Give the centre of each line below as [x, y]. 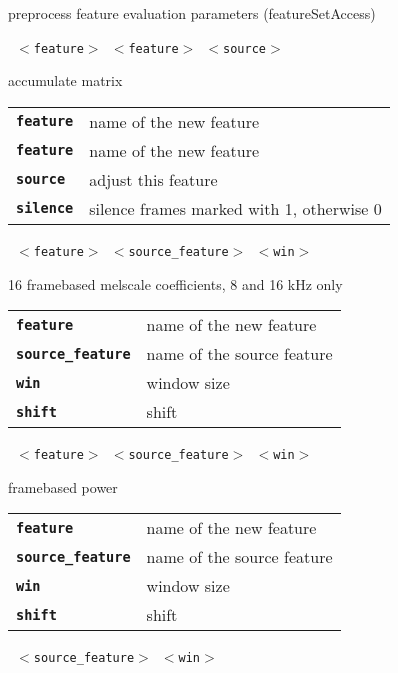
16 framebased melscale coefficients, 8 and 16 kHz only [175, 283]
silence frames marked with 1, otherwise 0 [235, 208]
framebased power [63, 486]
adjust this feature [153, 179]
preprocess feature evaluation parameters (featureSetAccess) [192, 13]
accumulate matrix [65, 80]
